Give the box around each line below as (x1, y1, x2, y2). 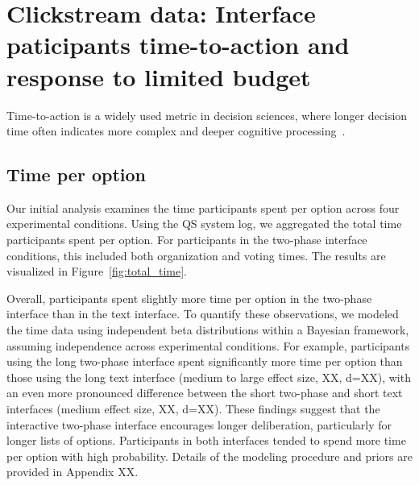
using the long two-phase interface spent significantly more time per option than (6, 353, 403, 370)
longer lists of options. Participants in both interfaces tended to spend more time (6, 432, 406, 449)
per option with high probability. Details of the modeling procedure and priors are (6, 447, 413, 464)
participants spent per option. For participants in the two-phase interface (6, 231, 367, 248)
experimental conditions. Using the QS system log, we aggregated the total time (6, 215, 402, 232)
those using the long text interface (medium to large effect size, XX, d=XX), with (6, 368, 411, 385)
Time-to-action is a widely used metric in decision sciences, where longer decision (6, 106, 408, 123)
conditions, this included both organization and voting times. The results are (6, 247, 386, 263)
